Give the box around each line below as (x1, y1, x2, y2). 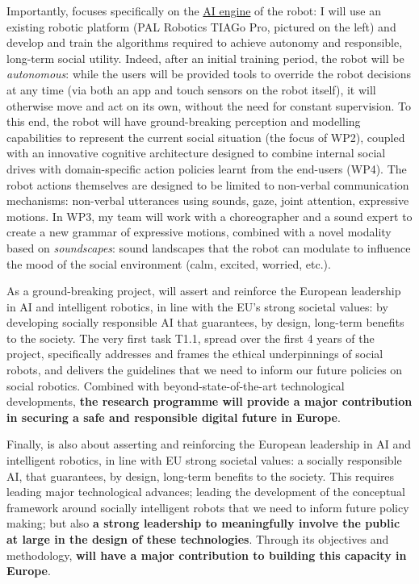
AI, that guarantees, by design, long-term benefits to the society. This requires (6, 467, 395, 484)
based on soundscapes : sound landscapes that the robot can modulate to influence (6, 239, 411, 256)
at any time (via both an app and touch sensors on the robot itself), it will (6, 81, 376, 98)
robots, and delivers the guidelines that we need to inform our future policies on (6, 361, 403, 378)
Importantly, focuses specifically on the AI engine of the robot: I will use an (6, 2, 381, 19)
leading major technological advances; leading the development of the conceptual (6, 483, 406, 500)
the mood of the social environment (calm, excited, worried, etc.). (6, 255, 331, 272)
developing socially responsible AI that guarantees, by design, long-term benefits (6, 314, 404, 331)
